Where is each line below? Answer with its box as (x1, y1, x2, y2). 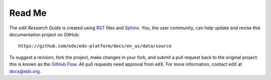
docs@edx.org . (9, 68, 41, 74)
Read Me (9, 7, 47, 18)
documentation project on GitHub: (9, 31, 80, 37)
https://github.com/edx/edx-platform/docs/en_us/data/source (18, 43, 172, 49)
